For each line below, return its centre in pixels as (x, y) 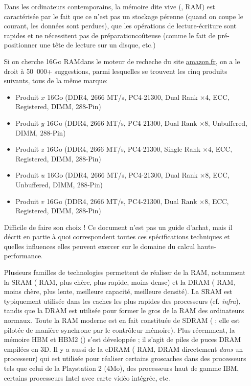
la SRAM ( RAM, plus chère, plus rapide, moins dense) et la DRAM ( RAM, (120, 282)
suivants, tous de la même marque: (56, 80)
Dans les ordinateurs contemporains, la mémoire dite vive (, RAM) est (110, 6)
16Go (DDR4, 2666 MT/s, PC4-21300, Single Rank (123, 149)
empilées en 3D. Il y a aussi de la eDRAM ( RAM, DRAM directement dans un (124, 349)
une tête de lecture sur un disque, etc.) (97, 45)
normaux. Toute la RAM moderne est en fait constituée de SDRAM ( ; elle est (122, 320)
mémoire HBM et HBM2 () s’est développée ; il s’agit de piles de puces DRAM (123, 339)
